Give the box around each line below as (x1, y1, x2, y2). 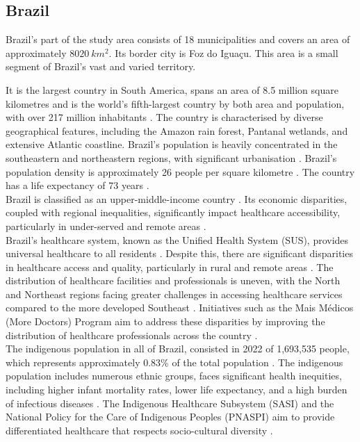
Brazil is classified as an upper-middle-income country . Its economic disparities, (6, 191, 347, 206)
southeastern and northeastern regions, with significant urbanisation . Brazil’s (6, 150, 337, 165)
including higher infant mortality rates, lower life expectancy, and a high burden (6, 382, 347, 397)
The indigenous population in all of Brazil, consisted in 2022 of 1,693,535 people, (6, 341, 350, 356)
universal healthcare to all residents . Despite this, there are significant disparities (6, 246, 353, 261)
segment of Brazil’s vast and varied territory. (6, 59, 196, 74)
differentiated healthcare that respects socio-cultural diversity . (6, 423, 273, 437)
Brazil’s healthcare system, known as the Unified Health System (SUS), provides (6, 232, 349, 247)
